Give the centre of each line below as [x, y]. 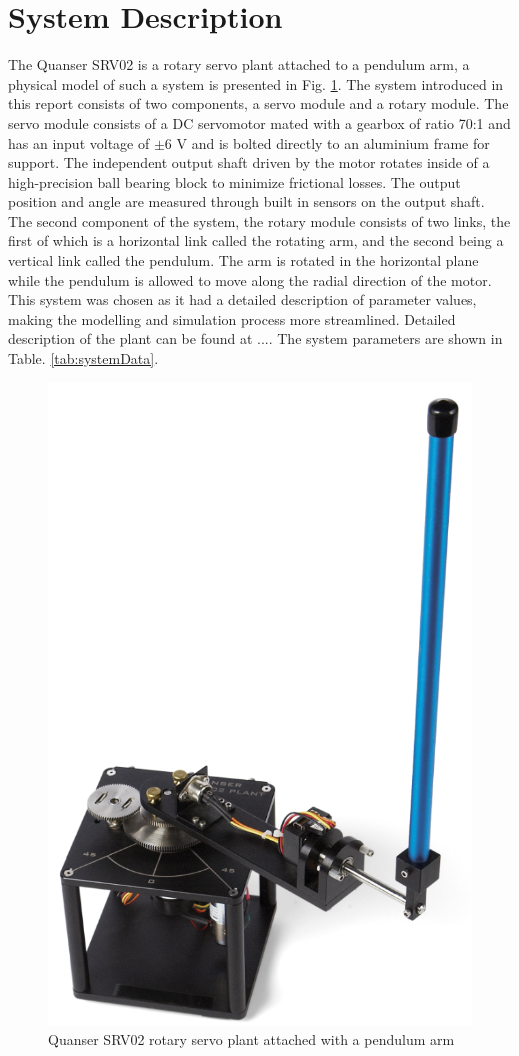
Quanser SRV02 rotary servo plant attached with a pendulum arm [251, 1039]
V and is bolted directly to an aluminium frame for [333, 142]
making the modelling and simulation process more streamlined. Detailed [232, 318]
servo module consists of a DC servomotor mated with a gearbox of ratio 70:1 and [259, 122]
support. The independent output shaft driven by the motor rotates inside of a [249, 162]
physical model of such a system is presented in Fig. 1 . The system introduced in [256, 83]
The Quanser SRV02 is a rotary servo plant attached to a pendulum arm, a [239, 64]
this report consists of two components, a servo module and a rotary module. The [258, 103]
